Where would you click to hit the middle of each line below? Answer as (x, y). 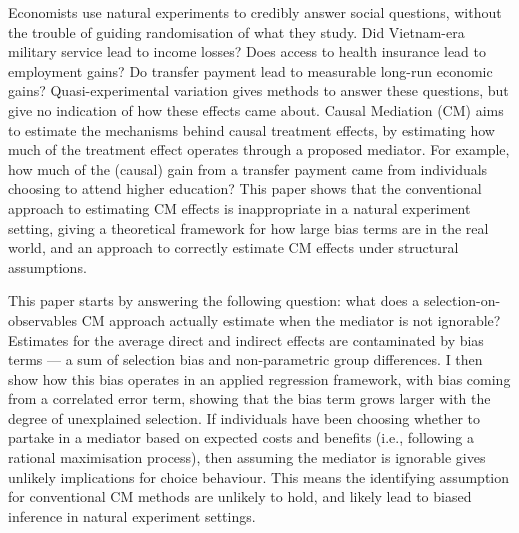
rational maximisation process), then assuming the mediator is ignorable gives (247, 457)
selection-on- (462, 300)
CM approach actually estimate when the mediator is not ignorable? (291, 319)
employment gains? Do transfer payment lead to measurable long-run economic (250, 70)
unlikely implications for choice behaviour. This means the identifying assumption (259, 476)
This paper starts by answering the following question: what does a (214, 300)
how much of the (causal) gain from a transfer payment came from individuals (248, 168)
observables (43, 319)
